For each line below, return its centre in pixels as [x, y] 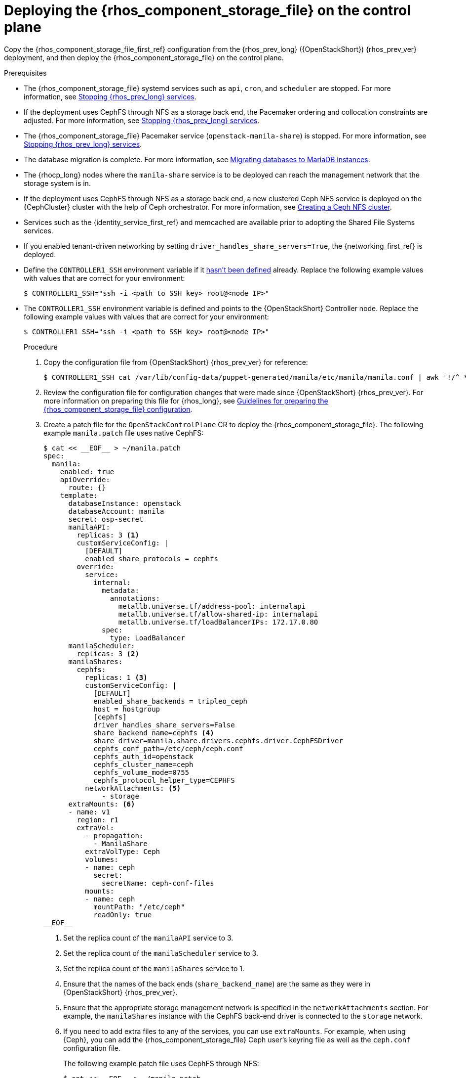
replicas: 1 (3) [116, 677]
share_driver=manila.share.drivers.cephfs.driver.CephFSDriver [218, 741]
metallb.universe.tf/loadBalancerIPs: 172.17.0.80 [218, 622]
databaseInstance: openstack [125, 503]
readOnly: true [123, 915]
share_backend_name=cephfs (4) [154, 733]
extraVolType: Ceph [123, 851]
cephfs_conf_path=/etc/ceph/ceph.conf [168, 748]
